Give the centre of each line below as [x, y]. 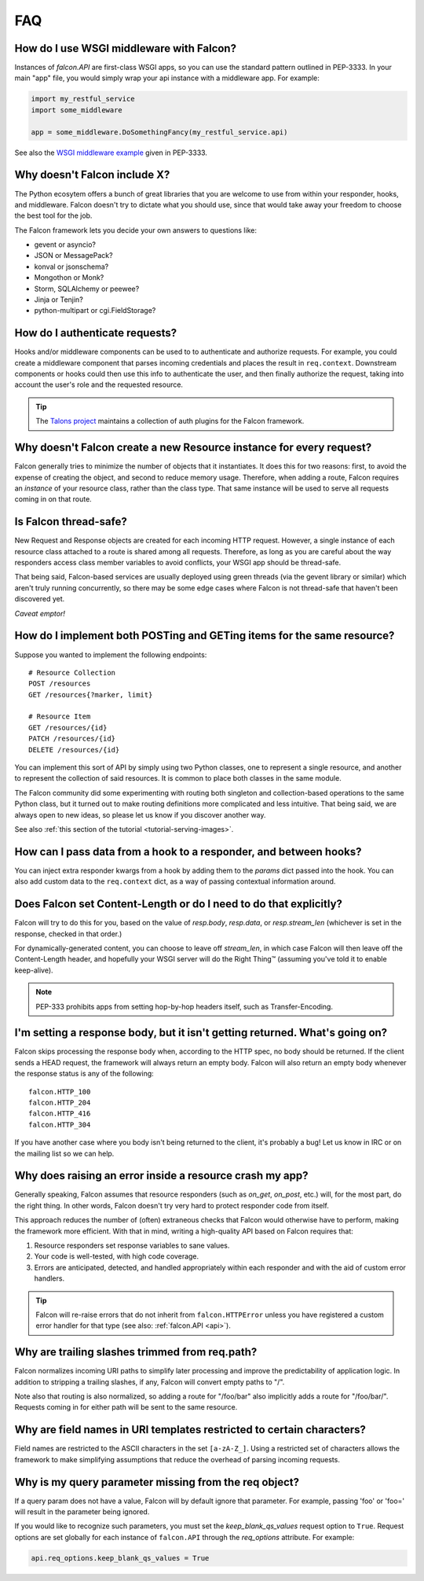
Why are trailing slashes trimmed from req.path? [136, 1352]
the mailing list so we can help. [64, 1153]
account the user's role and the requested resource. [99, 384]
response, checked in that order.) [68, 934]
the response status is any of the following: [84, 1074]
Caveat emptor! [40, 613]
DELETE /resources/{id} [74, 750]
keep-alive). [34, 970]
